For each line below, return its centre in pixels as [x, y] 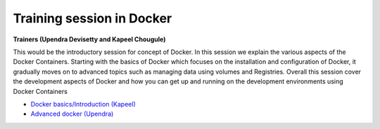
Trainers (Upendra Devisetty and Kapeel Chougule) [89, 39]
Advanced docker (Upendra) [72, 114]
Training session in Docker [93, 18]
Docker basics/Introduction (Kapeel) [83, 104]
